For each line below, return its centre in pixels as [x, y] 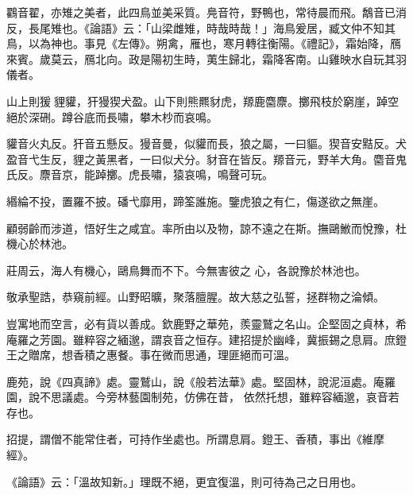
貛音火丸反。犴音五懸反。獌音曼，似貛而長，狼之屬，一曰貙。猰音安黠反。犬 [206, 143]
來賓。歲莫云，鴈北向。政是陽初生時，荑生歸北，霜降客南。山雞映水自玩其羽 [206, 58]
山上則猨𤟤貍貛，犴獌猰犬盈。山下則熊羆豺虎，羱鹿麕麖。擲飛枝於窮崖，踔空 [203, 101]
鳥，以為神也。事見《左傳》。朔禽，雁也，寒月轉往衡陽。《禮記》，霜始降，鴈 [204, 43]
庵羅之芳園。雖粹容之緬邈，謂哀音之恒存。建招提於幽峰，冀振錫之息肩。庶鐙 [206, 339]
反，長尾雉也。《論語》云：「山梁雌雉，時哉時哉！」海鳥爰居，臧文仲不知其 [201, 27]
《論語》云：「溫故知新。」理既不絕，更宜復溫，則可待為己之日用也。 [184, 481]
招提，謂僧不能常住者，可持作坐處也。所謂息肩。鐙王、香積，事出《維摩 [195, 439]
